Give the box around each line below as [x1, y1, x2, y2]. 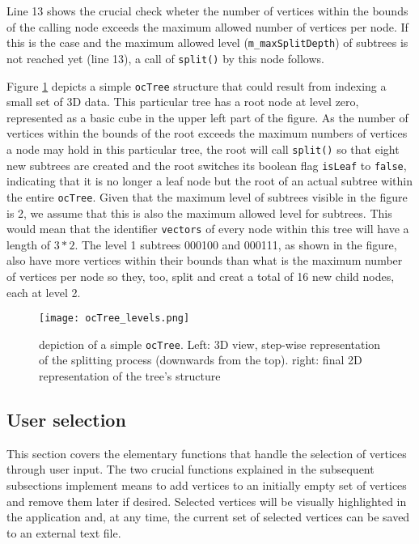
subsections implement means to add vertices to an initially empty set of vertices [6, 477, 407, 494]
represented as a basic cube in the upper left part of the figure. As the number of [6, 108, 408, 125]
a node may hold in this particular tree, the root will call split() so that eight [6, 140, 400, 157]
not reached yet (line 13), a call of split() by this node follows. [6, 49, 324, 66]
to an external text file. [6, 524, 121, 541]
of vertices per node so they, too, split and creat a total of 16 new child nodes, [6, 267, 395, 284]
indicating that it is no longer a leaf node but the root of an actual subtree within [6, 172, 413, 189]
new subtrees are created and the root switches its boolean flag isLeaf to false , [6, 156, 407, 173]
